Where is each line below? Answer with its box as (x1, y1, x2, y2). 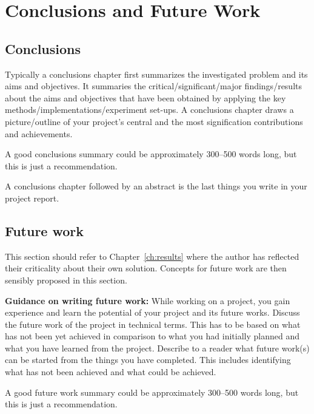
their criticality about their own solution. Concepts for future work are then (5, 262, 287, 274)
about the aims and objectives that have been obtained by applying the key (5, 91, 286, 104)
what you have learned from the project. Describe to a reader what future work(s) (5, 341, 310, 354)
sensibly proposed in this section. (5, 273, 127, 286)
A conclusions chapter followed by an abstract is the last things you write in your (5, 180, 307, 192)
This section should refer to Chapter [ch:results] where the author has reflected (5, 249, 299, 262)
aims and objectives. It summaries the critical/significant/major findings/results (5, 80, 302, 92)
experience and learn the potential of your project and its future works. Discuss (5, 306, 300, 319)
